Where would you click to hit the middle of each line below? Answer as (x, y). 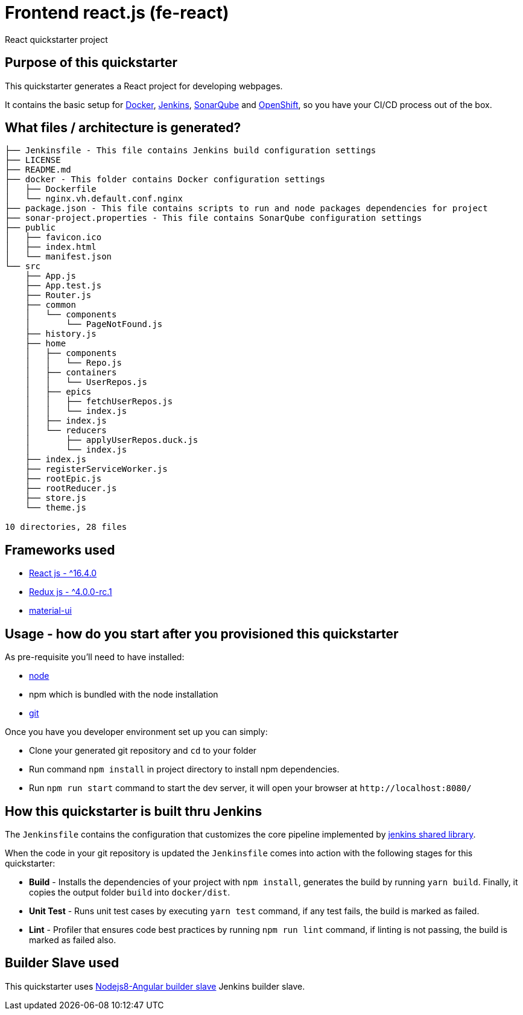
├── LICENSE (33, 160)
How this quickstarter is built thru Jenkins (134, 811)
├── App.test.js (63, 286)
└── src (23, 266)
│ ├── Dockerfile (51, 189)
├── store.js (55, 498)
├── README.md (38, 170)
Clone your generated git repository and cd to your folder (143, 751)
